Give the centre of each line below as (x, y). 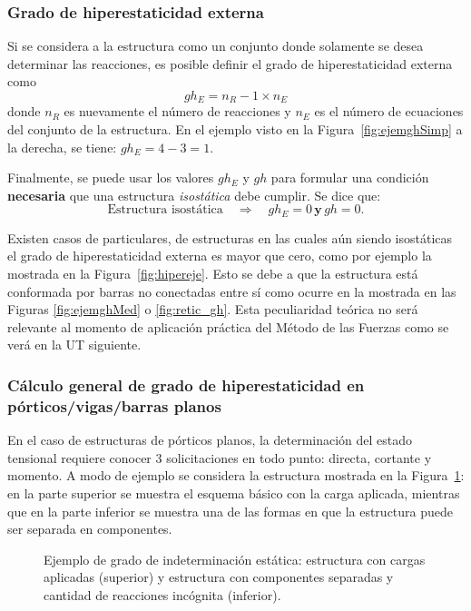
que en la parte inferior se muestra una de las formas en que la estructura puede (231, 511)
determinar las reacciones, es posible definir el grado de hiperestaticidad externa (230, 63)
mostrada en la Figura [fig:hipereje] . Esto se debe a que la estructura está (213, 274)
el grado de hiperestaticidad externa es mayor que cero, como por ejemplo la (220, 256)
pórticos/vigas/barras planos (114, 405)
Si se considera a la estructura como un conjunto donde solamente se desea (216, 46)
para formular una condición (350, 177)
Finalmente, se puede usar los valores (111, 177)
